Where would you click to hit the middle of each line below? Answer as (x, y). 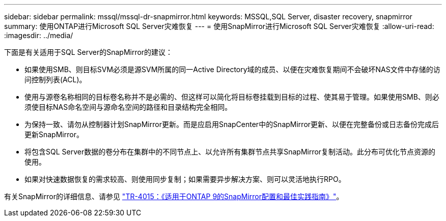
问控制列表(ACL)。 (55, 80)
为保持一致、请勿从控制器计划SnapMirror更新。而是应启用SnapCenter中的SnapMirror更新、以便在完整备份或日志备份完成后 (232, 124)
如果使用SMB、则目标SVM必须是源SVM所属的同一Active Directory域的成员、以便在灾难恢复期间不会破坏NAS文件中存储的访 (232, 69)
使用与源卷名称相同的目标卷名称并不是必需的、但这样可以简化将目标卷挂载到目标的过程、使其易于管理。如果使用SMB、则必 (232, 97)
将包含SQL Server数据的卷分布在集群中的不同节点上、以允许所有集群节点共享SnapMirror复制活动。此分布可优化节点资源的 (230, 152)
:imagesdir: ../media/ (39, 35)
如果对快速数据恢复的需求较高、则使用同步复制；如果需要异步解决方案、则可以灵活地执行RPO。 (185, 179)
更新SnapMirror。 (54, 134)
